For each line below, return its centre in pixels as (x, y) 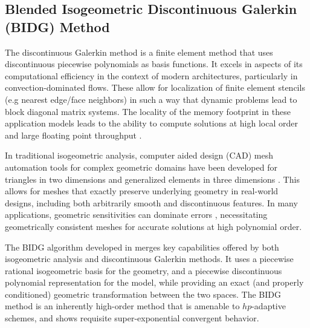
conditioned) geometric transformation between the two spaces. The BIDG (143, 294)
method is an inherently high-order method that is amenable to (122, 306)
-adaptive (269, 306)
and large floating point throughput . (73, 135)
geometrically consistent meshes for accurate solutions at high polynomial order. (153, 226)
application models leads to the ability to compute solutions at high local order (151, 123)
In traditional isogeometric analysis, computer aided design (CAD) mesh (139, 155)
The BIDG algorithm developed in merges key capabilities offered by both (142, 247)
